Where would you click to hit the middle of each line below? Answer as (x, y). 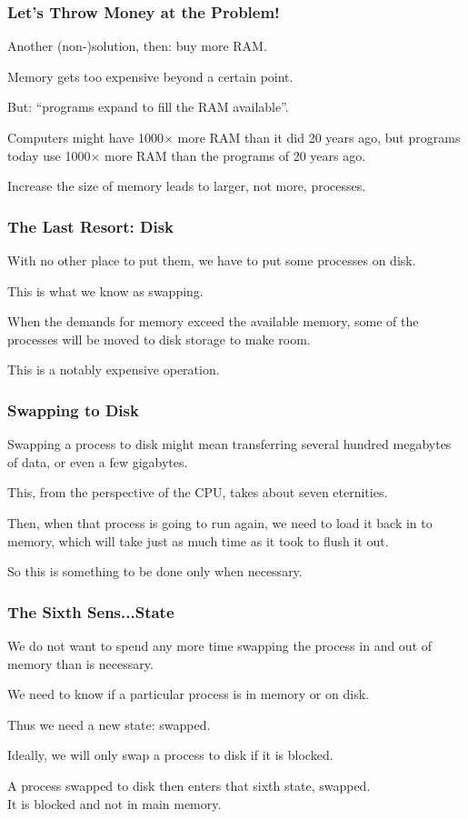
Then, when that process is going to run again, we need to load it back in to (220, 522)
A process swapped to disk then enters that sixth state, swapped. (189, 785)
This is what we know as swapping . (105, 290)
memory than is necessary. (80, 663)
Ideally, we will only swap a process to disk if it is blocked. (170, 755)
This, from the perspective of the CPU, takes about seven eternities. (198, 492)
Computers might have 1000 (85, 137)
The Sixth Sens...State (91, 611)
